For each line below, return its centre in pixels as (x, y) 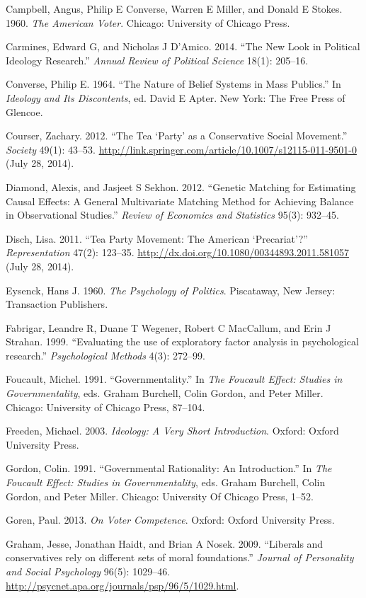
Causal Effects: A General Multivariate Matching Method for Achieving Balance (180, 201)
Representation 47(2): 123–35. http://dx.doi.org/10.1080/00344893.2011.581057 (177, 252)
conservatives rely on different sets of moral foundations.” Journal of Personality (180, 557)
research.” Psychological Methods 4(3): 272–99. (105, 355)
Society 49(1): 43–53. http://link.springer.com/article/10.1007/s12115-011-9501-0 (181, 149)
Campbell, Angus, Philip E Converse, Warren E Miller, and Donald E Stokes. (174, 8)
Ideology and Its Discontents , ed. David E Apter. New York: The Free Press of (176, 97)
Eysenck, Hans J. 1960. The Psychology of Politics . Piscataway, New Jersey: (171, 290)
